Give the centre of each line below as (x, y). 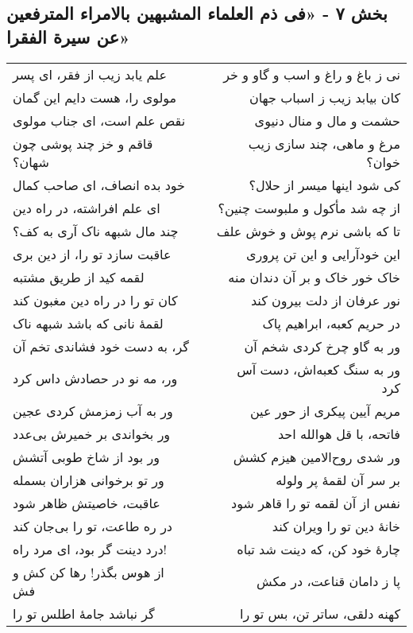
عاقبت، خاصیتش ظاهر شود (87, 503)
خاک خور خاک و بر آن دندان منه (314, 277)
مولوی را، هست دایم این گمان (95, 97)
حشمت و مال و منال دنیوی (327, 120)
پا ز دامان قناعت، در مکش (328, 581)
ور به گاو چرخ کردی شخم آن (322, 346)
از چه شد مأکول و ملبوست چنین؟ (309, 208)
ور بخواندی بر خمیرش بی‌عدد (92, 433)
